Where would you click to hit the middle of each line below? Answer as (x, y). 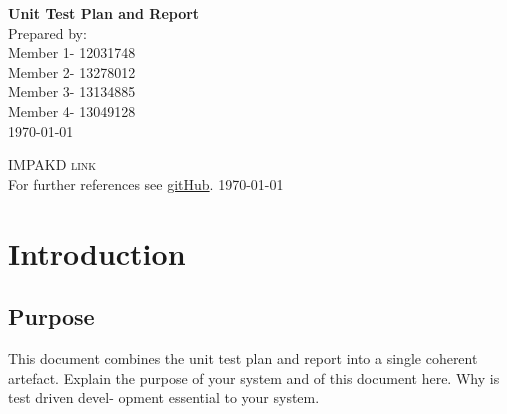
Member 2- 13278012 (72, 71)
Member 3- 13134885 (72, 91)
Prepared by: (47, 32)
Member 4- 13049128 (72, 110)
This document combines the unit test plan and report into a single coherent (243, 357)
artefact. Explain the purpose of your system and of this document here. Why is (254, 377)
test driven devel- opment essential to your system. (164, 397)
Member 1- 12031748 (72, 52)
